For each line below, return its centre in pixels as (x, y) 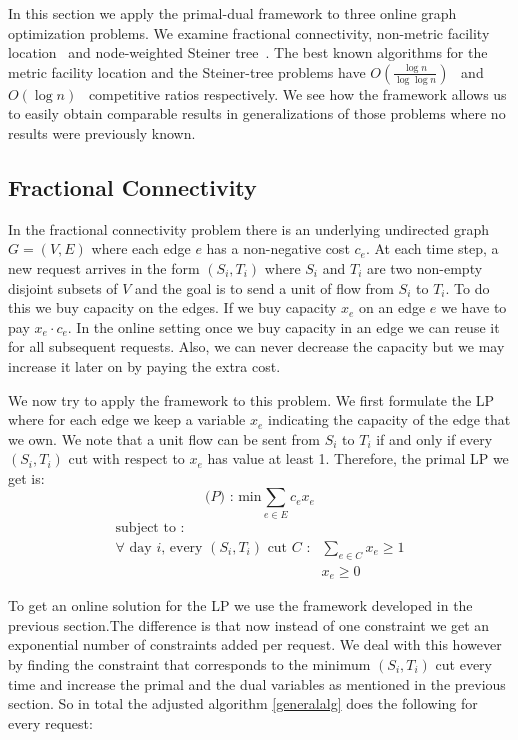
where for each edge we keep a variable (127, 419)
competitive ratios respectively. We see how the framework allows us (297, 93)
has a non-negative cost (278, 248)
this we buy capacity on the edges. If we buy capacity (172, 307)
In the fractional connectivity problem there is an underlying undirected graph (249, 228)
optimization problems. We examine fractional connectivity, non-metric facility (249, 32)
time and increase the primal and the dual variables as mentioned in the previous (257, 683)
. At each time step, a (432, 248)
